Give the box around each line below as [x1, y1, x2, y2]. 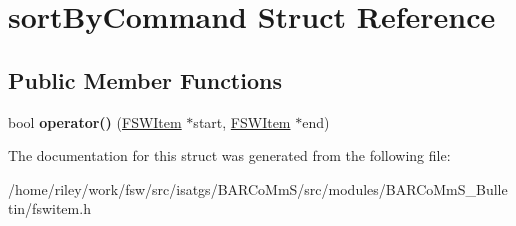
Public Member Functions [8, 64, 282, 95]
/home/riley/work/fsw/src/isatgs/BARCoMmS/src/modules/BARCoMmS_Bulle [8, 178, 508, 199]
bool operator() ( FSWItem [8, 111, 182, 132]
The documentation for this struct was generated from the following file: [8, 145, 451, 166]
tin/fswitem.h [8, 198, 91, 219]
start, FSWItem [193, 111, 291, 132]
